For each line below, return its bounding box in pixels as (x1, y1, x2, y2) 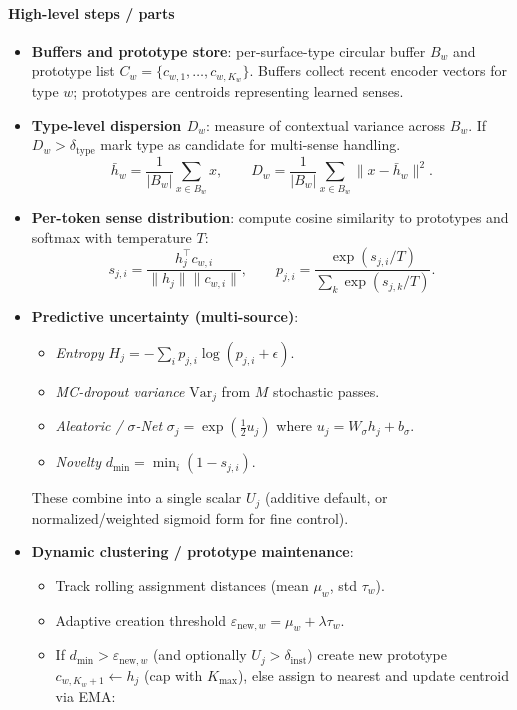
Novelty (55, 451, 102, 472)
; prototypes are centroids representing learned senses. (73, 81, 404, 102)
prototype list (31, 60, 115, 81)
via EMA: (55, 685, 116, 706)
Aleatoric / (55, 415, 123, 436)
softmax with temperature (31, 226, 192, 247)
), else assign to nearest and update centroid (237, 664, 509, 685)
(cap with (144, 664, 203, 685)
